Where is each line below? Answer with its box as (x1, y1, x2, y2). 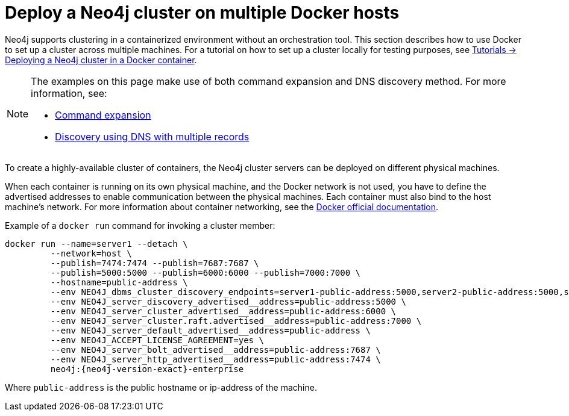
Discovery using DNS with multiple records (55, 130, 250, 143)
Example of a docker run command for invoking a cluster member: (5, 220, 275, 231)
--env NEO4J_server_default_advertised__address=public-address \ (50, 325, 371, 335)
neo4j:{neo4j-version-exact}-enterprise (50, 364, 244, 374)
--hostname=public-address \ (50, 277, 188, 287)
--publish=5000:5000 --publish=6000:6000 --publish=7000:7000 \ (50, 267, 361, 278)
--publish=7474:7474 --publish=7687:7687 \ (50, 258, 259, 268)
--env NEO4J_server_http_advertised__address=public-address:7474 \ (50, 354, 381, 364)
